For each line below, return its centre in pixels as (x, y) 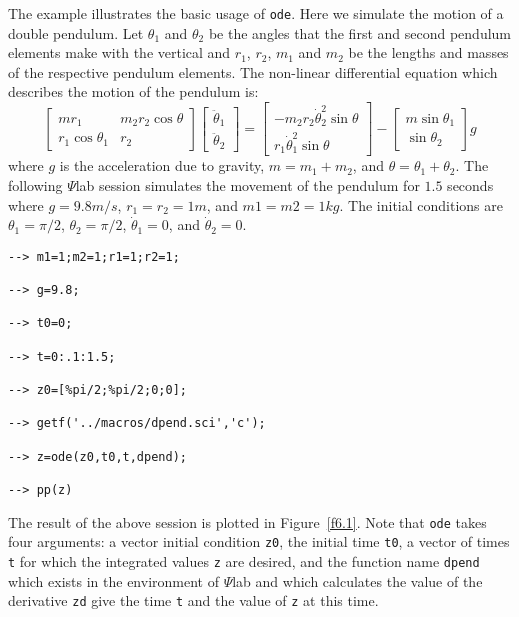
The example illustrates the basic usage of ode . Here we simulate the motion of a (256, 13)
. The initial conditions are (421, 204)
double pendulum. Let (76, 32)
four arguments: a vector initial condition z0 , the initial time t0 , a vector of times (259, 541)
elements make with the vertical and (119, 52)
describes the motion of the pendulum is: (133, 91)
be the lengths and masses (428, 52)
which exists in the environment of (113, 580)
